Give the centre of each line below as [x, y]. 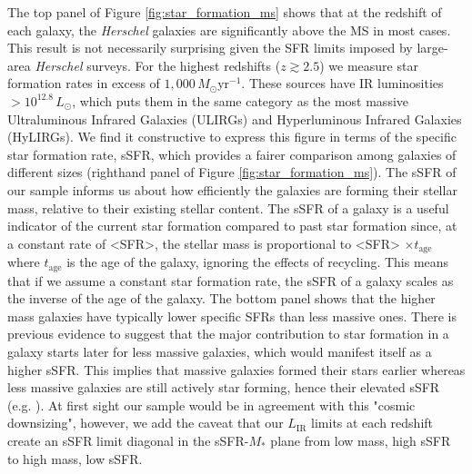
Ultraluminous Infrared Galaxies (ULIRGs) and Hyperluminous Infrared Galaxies [235, 118]
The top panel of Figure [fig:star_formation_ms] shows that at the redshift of [225, 12]
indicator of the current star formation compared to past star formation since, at [232, 226]
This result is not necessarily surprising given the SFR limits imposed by [210, 48]
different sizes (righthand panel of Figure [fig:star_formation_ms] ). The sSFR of [232, 172]
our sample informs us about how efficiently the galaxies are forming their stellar [232, 189]
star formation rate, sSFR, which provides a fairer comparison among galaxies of [232, 154]
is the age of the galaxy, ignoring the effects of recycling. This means [258, 262]
